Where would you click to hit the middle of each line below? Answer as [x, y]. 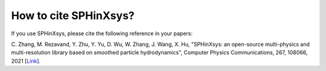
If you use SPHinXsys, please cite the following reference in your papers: [102, 33]
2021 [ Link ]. [26, 61]
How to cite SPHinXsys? [73, 16]
